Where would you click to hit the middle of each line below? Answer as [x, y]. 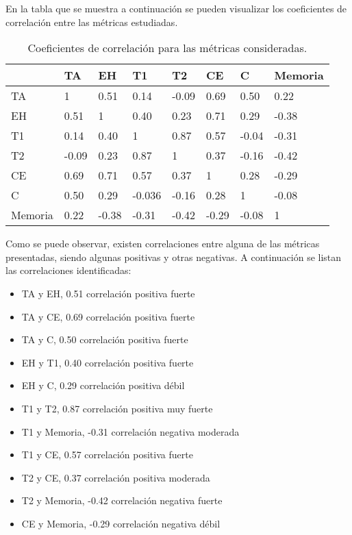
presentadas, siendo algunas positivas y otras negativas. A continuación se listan [174, 257]
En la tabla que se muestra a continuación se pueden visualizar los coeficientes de [176, 8]
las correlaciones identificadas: [68, 270]
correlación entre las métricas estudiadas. [92, 22]
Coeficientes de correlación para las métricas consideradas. [167, 48]
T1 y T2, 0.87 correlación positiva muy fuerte [117, 408]
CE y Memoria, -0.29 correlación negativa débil [121, 523]
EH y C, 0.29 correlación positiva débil [103, 385]
